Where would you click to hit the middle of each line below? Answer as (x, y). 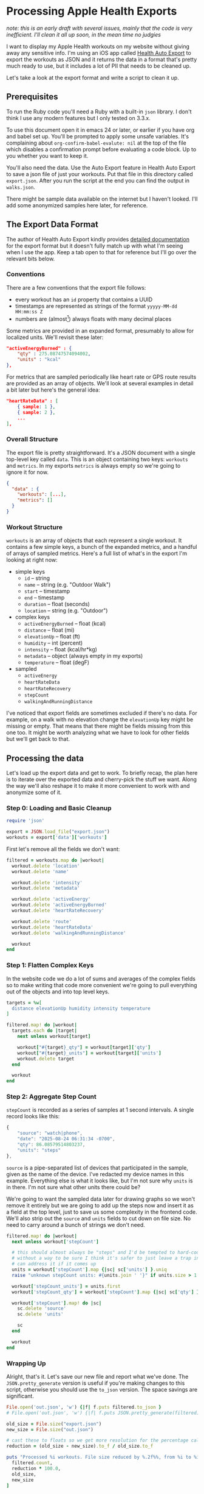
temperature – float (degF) (57, 662)
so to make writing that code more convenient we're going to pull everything (102, 985)
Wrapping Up (26, 1363)
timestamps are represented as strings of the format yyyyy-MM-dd (96, 306)
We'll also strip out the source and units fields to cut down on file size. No (99, 1218)
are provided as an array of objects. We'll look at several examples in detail (100, 384)
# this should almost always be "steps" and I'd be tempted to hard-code (107, 1253)
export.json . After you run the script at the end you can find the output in (98, 180)
